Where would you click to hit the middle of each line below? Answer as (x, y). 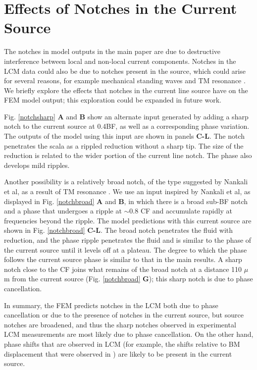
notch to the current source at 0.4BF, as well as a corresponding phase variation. (127, 126)
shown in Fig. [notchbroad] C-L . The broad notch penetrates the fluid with (118, 230)
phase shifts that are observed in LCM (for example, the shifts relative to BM (122, 344)
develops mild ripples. (37, 165)
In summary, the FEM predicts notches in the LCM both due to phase (111, 305)
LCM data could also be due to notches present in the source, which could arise (125, 71)
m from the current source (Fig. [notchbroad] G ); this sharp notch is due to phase (128, 279)
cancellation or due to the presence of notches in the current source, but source (124, 315)
